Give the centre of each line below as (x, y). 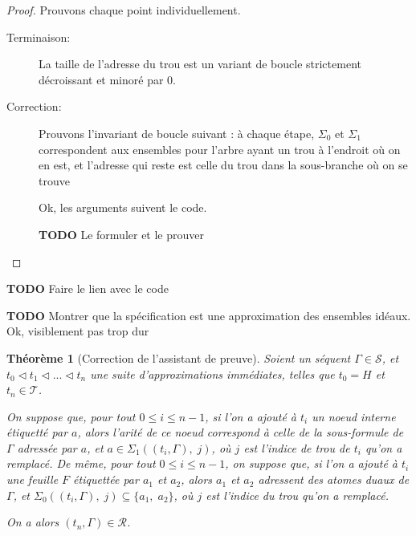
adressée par (47, 447)
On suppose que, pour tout (71, 416)
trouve (54, 180)
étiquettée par (106, 479)
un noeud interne (354, 416)
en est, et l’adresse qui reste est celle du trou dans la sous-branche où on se (223, 165)
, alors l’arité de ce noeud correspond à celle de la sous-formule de (241, 432)
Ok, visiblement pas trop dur (78, 331)
